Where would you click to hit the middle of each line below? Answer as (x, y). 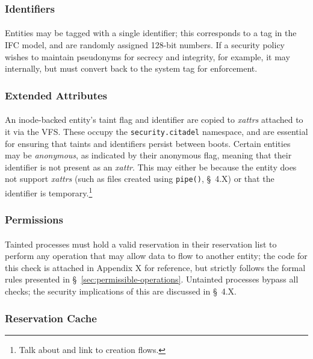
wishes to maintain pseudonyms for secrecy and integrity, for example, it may (147, 56)
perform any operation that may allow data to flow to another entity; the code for (156, 256)
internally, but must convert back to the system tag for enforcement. (131, 68)
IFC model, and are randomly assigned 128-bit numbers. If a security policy (145, 45)
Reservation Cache (51, 318)
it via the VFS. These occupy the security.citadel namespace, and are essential (156, 131)
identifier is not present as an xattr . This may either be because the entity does (151, 167)
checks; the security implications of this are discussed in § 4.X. (121, 291)
